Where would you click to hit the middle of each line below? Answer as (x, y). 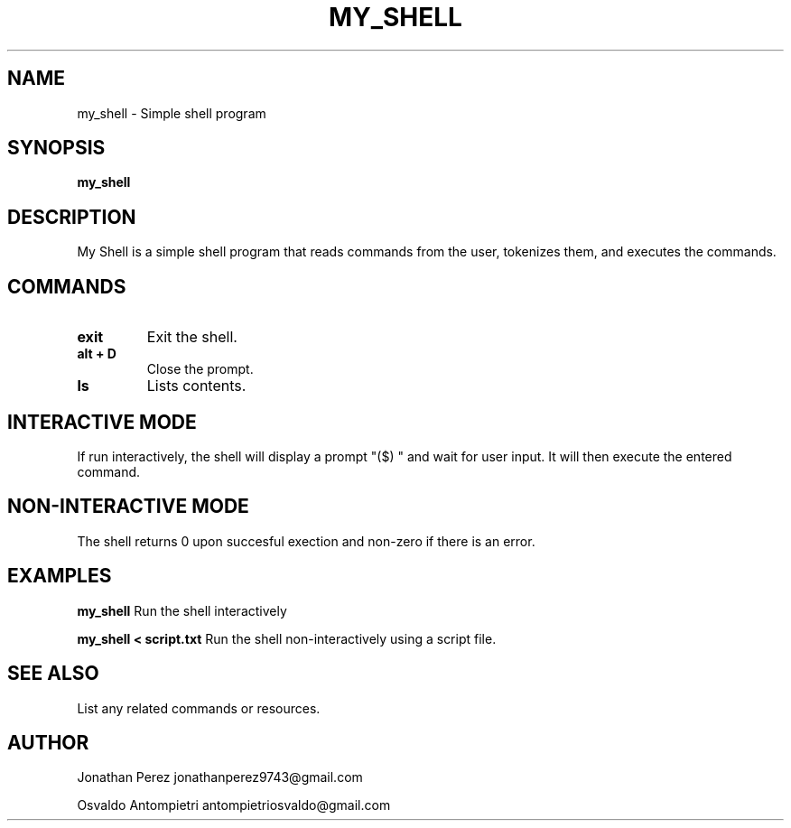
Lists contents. (196, 386)
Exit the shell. (192, 337)
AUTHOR (48, 742)
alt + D (97, 354)
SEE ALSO (53, 674)
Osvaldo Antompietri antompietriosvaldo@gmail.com (234, 805)
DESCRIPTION (72, 217)
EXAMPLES (60, 576)
